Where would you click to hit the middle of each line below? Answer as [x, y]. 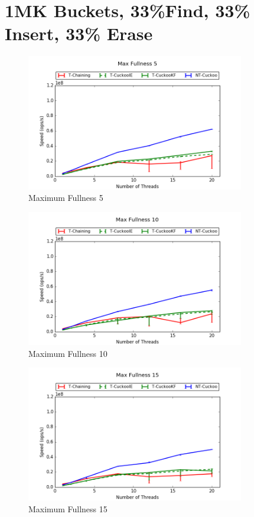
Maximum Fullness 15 [68, 508]
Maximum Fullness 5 [66, 198]
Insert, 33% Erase [79, 33]
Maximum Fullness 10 [68, 353]
